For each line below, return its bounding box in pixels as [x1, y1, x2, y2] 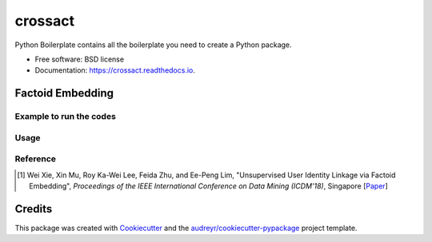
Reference [14, 153, 56, 165]
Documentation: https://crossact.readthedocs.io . [34, 65, 196, 75]
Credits [14, 202, 53, 216]
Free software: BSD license [34, 54, 124, 64]
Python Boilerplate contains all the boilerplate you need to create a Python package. [14, 40, 292, 50]
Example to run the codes [14, 111, 116, 122]
